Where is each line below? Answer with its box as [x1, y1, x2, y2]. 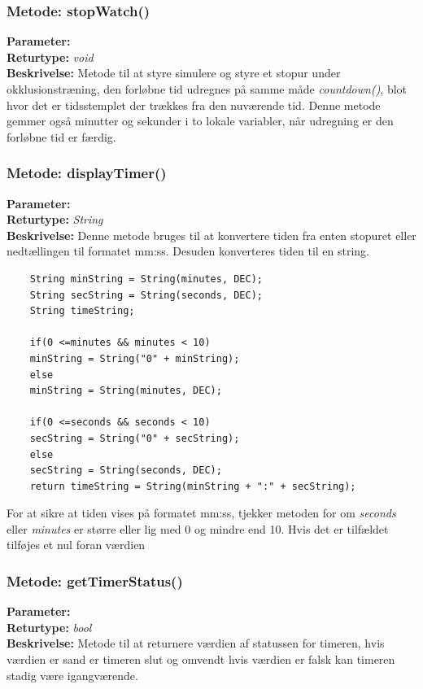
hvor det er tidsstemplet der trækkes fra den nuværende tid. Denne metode [7, 96, 381, 113]
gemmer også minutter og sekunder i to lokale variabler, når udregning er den [7, 112, 394, 129]
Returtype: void [7, 48, 94, 65]
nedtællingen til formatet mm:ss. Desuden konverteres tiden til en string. [7, 242, 370, 259]
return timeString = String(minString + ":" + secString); [29, 480, 356, 492]
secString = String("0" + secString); [29, 432, 240, 444]
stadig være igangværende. [7, 666, 138, 683]
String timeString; [29, 305, 135, 317]
